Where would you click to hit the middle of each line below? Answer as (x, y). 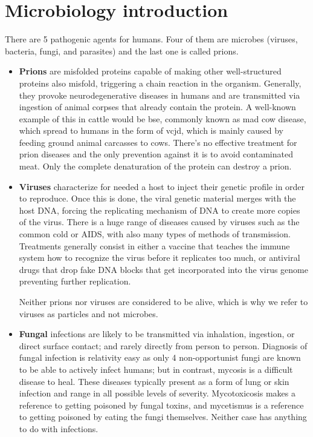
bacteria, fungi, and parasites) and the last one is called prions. (122, 51)
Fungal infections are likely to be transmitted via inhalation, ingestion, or (157, 334)
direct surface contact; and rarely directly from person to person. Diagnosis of (163, 345)
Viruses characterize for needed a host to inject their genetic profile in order (162, 186)
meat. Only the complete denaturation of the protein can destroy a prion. (155, 166)
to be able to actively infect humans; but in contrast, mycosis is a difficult (156, 369)
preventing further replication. (75, 281)
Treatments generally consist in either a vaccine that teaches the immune (154, 245)
